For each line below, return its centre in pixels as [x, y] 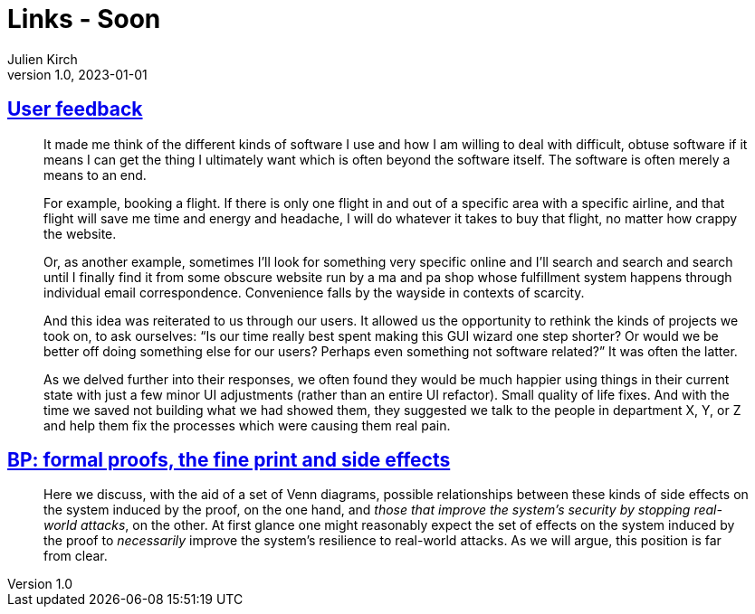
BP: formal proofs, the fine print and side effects [229, 460]
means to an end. [95, 175]
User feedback [75, 109]
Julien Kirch [43, 59]
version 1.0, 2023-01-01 [77, 74]
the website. [80, 233]
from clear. [76, 556]
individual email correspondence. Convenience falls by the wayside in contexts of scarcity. [314, 292]
